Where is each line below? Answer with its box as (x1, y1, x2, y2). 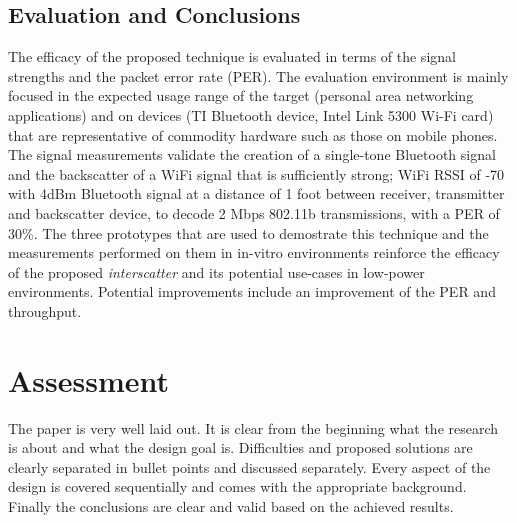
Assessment (8, 359, 170, 400)
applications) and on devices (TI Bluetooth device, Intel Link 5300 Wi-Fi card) (8, 104, 494, 125)
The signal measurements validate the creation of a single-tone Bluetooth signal (8, 144, 496, 165)
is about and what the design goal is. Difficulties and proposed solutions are (8, 437, 473, 458)
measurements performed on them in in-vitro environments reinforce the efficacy (8, 242, 500, 263)
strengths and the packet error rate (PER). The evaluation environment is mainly (8, 65, 509, 86)
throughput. (8, 300, 82, 321)
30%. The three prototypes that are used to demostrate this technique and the (8, 222, 489, 243)
